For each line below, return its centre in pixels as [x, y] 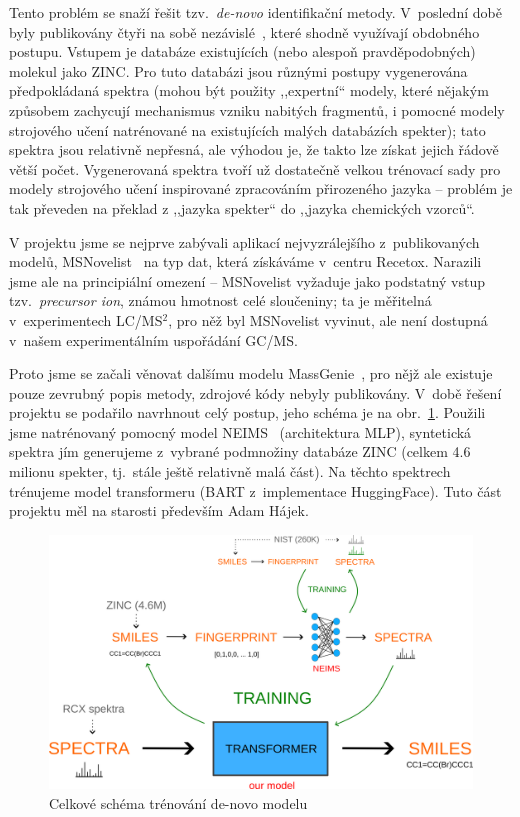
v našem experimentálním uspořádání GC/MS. [153, 339]
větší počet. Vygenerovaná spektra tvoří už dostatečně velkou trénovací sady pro [255, 168]
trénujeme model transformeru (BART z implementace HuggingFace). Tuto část [255, 490]
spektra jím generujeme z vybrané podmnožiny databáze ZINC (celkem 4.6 [240, 451]
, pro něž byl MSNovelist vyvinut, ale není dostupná [328, 319]
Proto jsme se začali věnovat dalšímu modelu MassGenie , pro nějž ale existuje [251, 373]
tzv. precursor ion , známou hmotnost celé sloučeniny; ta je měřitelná [220, 300]
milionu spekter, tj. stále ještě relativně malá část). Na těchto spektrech [230, 471]
